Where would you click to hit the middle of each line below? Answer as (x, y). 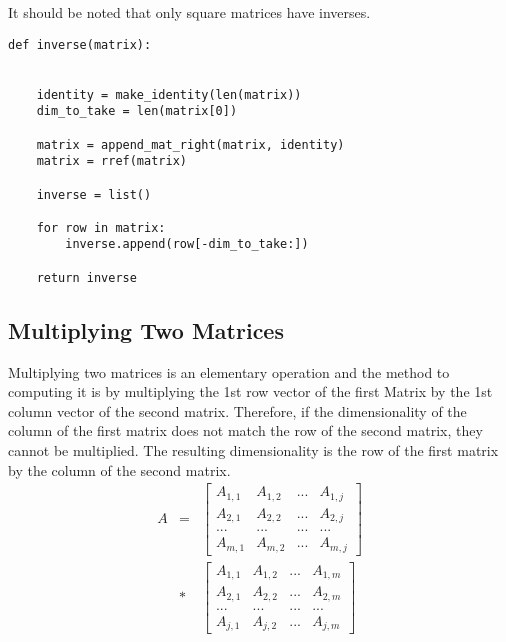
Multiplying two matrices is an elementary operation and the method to (229, 371)
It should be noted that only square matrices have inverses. (189, 12)
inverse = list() (94, 194)
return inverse (86, 277)
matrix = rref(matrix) (111, 161)
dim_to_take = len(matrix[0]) (137, 111)
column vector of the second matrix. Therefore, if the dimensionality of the (237, 410)
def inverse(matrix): (80, 44)
